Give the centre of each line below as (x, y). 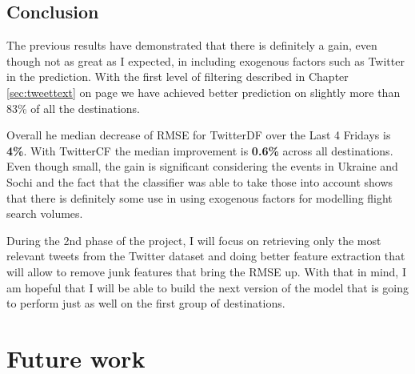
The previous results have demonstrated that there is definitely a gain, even (192, 45)
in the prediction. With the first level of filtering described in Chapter (178, 76)
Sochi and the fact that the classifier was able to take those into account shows (200, 181)
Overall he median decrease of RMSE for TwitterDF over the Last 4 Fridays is (199, 135)
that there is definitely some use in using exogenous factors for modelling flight (200, 197)
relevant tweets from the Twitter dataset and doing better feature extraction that (206, 256)
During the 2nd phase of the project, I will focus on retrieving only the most (194, 240)
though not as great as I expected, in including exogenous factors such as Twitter (206, 60)
